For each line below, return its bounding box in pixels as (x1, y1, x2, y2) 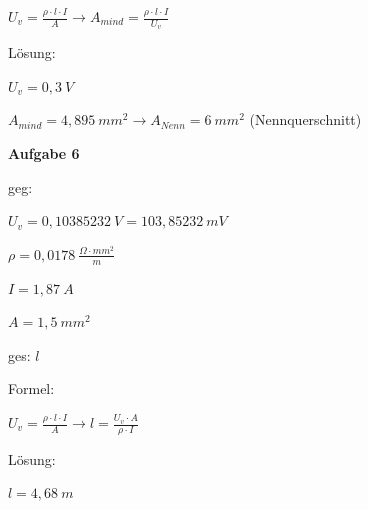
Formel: (8, 378, 55, 399)
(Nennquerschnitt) (249, 109, 362, 130)
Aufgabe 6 (8, 143, 80, 164)
